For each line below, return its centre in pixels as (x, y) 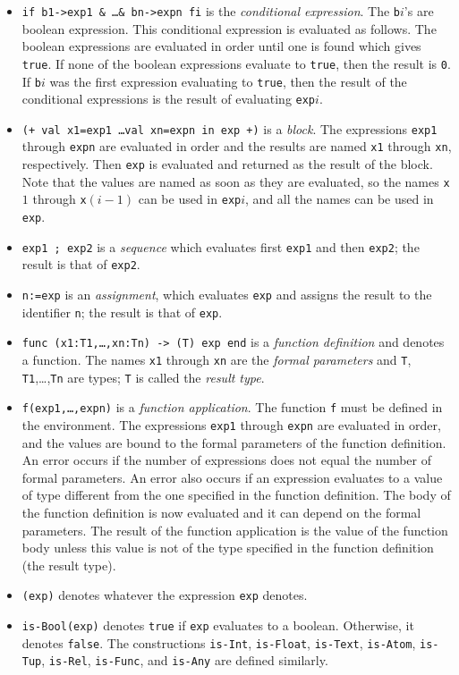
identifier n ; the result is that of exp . (122, 312)
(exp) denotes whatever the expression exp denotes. (165, 595)
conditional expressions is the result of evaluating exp (169, 99)
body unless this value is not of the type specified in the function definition (228, 548)
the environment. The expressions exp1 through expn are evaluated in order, (231, 425)
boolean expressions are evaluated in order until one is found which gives (221, 46)
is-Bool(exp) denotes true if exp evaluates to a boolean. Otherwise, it (218, 625)
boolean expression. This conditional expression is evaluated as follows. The (229, 28)
